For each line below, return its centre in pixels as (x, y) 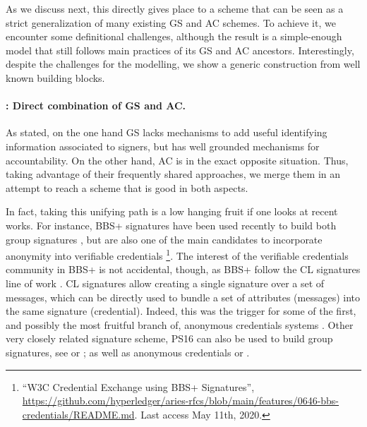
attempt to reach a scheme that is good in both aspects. (127, 187)
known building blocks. (55, 77)
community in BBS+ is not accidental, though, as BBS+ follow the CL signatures (183, 269)
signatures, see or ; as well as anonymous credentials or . (128, 352)
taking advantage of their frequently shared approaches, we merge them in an (173, 174)
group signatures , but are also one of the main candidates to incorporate (164, 239)
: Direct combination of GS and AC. (96, 106)
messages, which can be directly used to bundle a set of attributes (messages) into (183, 297)
